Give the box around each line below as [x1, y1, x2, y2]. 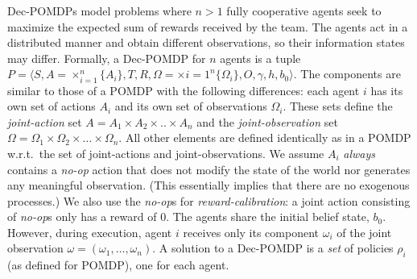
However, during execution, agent [7, 223, 172, 240]
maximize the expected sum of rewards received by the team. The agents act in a [7, 18, 408, 35]
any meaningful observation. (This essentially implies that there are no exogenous [7, 177, 410, 194]
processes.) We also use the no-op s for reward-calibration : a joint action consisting [7, 192, 411, 209]
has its [370, 81, 403, 98]
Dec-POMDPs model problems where [7, 2, 192, 19]
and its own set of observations [114, 98, 267, 115]
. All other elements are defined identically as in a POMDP [118, 129, 411, 146]
